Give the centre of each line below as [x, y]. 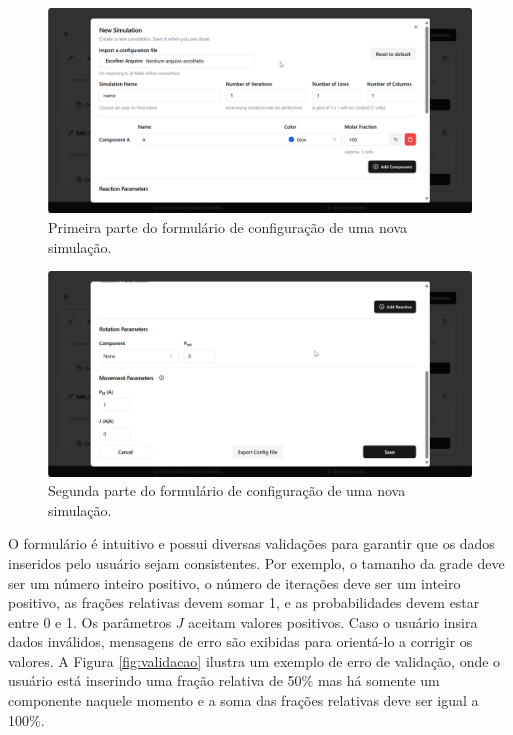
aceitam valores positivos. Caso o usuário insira [333, 621]
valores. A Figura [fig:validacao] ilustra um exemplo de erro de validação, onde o [254, 660]
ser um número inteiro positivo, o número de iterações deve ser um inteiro [234, 582]
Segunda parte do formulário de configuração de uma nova [227, 490]
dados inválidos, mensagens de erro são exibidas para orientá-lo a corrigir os [240, 641]
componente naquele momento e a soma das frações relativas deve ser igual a [243, 700]
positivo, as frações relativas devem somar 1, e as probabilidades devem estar [244, 602]
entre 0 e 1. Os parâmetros [90, 621]
